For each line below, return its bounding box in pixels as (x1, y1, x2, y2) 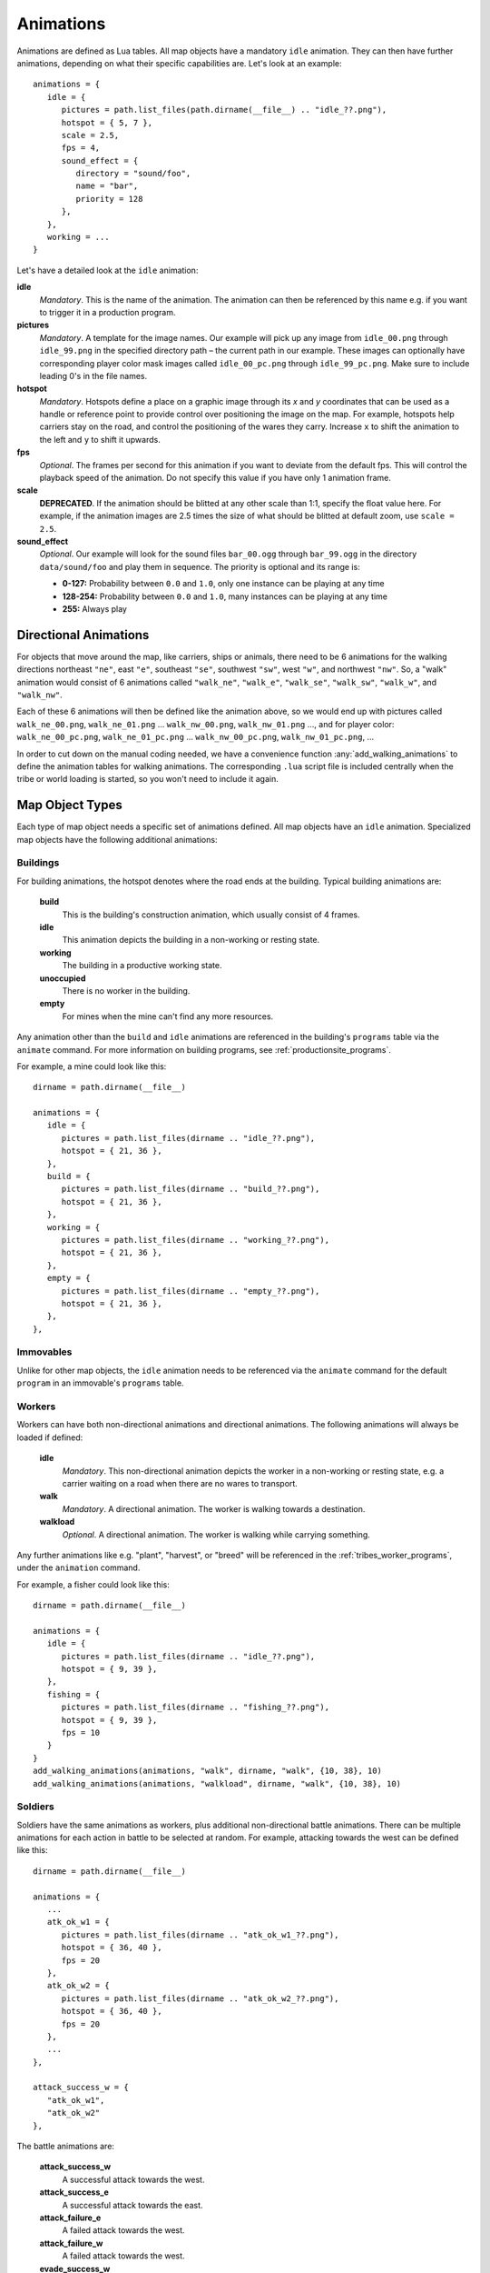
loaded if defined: (16, 1432, 83, 1443)
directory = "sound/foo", (75, 168, 191, 179)
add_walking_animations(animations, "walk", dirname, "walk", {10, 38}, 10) (33, 1766, 383, 1777)
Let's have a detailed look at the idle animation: (16, 265, 199, 275)
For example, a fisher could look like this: (16, 1578, 170, 1590)
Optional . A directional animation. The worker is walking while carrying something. (62, 1528, 371, 1540)
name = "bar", (75, 181, 139, 191)
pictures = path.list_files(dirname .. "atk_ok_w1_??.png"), (61, 1929, 339, 1940)
